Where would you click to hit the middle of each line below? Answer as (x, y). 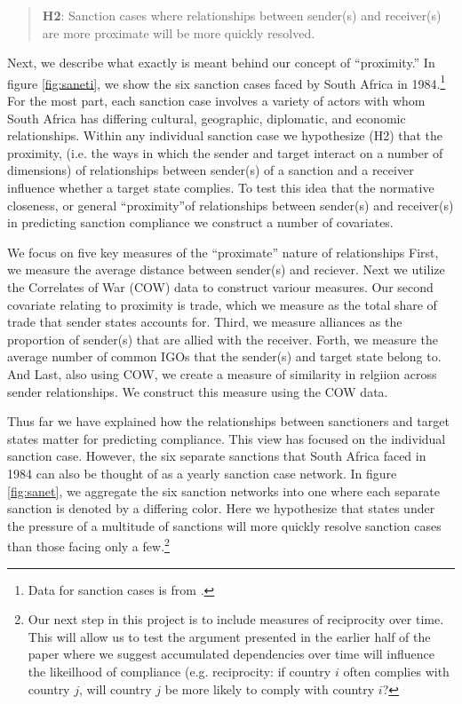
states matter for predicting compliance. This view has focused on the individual (227, 438)
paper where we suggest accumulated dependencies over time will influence (231, 654)
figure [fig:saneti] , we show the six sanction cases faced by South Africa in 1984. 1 (227, 82)
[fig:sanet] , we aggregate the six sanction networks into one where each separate (223, 490)
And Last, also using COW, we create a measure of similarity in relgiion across (222, 373)
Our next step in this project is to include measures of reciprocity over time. (236, 619)
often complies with (396, 671)
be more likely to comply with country (270, 688)
